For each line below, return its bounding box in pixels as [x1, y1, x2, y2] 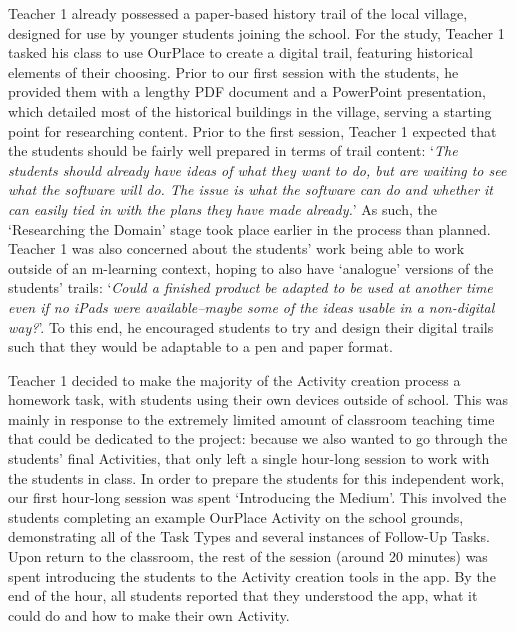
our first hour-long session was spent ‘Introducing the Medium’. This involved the [8, 487, 507, 508]
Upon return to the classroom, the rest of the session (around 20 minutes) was [8, 546, 488, 567]
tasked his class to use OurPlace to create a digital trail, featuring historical [8, 42, 473, 63]
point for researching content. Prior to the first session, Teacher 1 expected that [8, 120, 497, 141]
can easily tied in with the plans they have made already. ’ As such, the [8, 198, 437, 219]
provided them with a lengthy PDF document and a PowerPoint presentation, [8, 81, 486, 102]
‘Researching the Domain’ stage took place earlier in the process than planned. [8, 218, 491, 239]
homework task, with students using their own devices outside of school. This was [8, 389, 509, 410]
